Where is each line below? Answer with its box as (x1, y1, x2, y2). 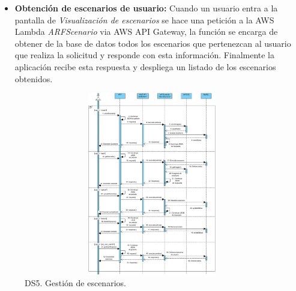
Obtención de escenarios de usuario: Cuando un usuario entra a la (14, 2, 278, 14)
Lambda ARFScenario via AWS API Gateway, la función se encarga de (14, 25, 278, 38)
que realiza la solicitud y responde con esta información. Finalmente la (14, 49, 275, 61)
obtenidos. (14, 72, 53, 85)
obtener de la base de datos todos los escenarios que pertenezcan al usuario (14, 37, 291, 49)
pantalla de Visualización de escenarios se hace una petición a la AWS (14, 13, 274, 26)
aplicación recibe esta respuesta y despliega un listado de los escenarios (14, 60, 276, 73)
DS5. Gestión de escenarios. (25, 277, 126, 289)
